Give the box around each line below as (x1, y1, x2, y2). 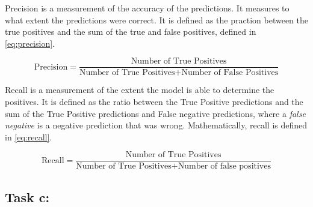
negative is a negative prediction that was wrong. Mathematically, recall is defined (5, 119, 308, 131)
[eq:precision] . (5, 37, 55, 49)
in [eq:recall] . (5, 130, 52, 143)
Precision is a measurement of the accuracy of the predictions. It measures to (5, 2, 290, 14)
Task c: (5, 187, 50, 206)
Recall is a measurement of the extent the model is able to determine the (5, 83, 274, 96)
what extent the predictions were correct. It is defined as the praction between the (5, 13, 308, 26)
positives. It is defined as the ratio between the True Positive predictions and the (5, 95, 303, 108)
